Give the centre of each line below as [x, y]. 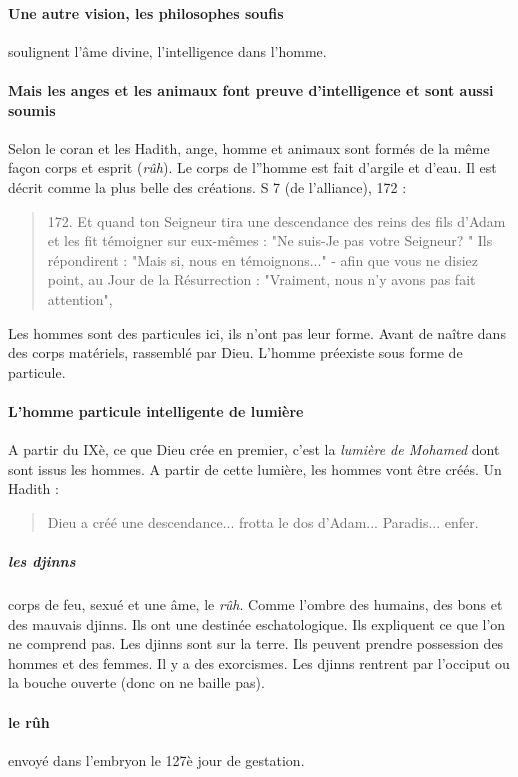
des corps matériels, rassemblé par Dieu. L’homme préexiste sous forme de [235, 352]
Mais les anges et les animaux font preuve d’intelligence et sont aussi [251, 89]
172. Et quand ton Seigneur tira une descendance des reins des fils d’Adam [276, 220]
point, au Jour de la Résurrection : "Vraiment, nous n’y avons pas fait [261, 279]
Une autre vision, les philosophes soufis [146, 12]
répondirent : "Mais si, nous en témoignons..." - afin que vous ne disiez [263, 259]
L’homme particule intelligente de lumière [156, 410]
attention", [80, 298]
